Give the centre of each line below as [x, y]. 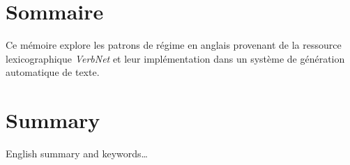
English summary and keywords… [77, 154]
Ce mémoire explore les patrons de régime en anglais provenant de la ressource [174, 45]
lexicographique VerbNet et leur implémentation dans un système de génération [175, 58]
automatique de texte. [53, 72]
